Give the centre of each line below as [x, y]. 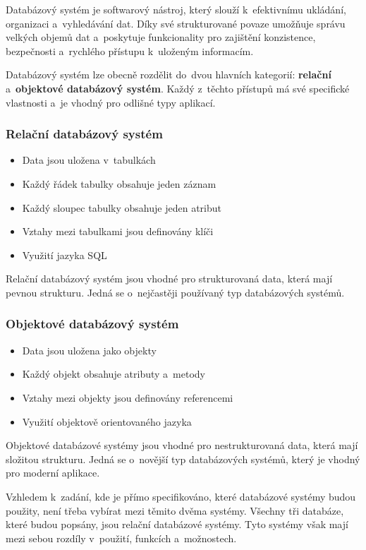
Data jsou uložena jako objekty [89, 350]
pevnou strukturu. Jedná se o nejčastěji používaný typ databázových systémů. [175, 292]
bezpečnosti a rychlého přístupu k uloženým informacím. [130, 50]
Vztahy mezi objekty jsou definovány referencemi [128, 397]
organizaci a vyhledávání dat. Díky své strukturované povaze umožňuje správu [176, 23]
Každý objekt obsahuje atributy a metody [114, 374]
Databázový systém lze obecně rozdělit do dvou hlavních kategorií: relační [169, 74]
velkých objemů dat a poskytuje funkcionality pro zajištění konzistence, [161, 37]
